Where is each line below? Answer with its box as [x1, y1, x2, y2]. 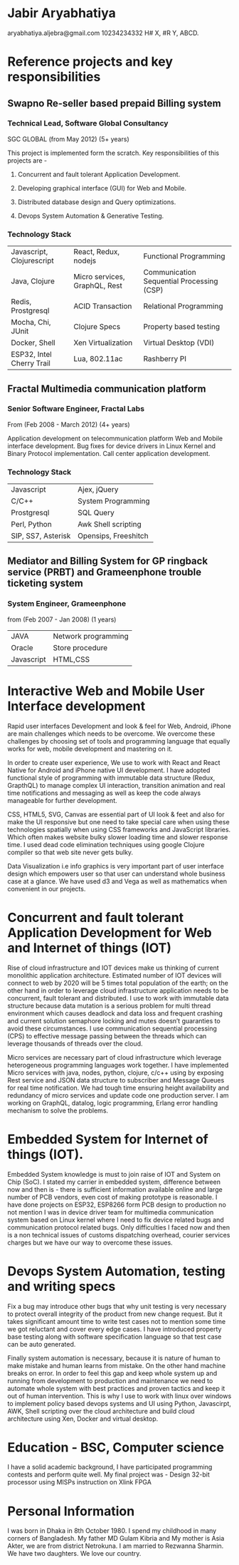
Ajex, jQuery [78, 485, 119, 495]
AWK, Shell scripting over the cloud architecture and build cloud [7, 1407, 195, 1415]
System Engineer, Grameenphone [7, 599, 127, 609]
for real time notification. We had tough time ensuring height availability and [7, 1083, 230, 1092]
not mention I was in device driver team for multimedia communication [7, 1207, 214, 1216]
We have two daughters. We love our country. [7, 1549, 142, 1558]
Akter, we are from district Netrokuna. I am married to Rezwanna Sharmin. [7, 1541, 224, 1550]
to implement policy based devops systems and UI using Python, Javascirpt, [7, 1399, 231, 1407]
